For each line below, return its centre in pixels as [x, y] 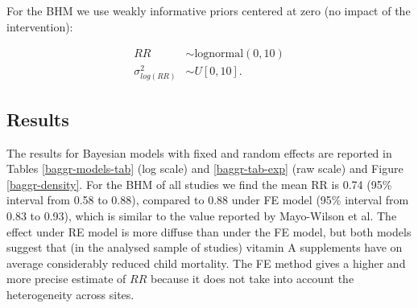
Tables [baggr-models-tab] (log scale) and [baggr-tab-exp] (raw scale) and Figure [205, 168]
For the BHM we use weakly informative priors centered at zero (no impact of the [209, 10]
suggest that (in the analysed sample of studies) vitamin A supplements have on [205, 247]
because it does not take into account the [252, 279]
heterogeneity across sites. [70, 295]
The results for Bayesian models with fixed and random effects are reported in [199, 152]
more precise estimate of [66, 279]
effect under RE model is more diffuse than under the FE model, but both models [209, 231]
